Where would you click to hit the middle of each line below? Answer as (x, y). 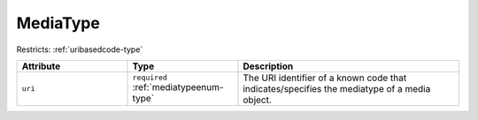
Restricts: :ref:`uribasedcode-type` (80, 49)
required (150, 78)
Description (268, 66)
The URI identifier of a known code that (325, 78)
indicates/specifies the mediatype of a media (337, 88)
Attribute (41, 66)
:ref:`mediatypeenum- (178, 87)
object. (257, 100)
